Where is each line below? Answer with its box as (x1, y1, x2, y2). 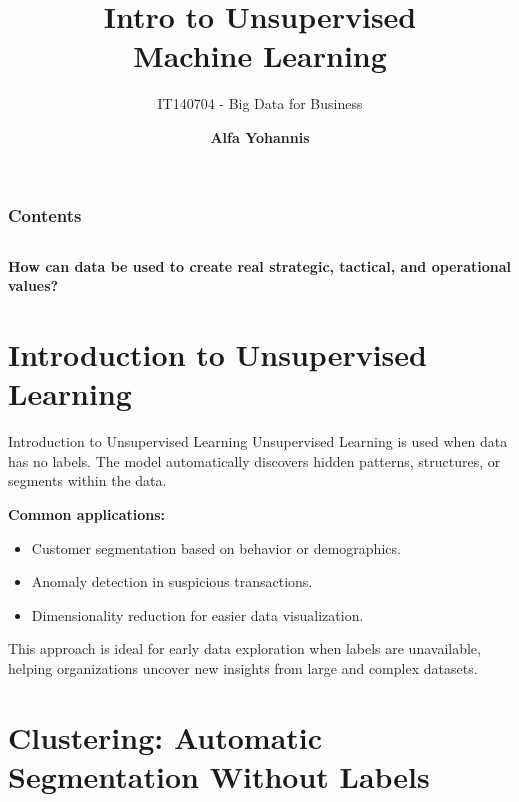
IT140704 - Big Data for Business (157, 93, 363, 114)
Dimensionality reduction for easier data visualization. (31, 604, 364, 625)
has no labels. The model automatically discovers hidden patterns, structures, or (8, 450, 501, 471)
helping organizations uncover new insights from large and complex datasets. (8, 658, 478, 679)
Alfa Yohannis (210, 126, 310, 147)
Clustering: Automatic (8, 716, 323, 757)
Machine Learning (133, 35, 387, 76)
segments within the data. (8, 470, 167, 491)
